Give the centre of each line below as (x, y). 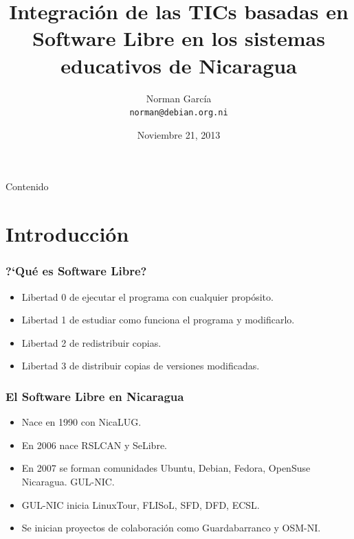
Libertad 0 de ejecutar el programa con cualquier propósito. (147, 296)
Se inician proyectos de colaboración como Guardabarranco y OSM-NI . (171, 528)
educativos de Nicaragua (179, 65)
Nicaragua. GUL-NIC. (68, 481)
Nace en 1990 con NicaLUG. (81, 422)
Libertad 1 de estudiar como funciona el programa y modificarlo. (158, 320)
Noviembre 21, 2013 (179, 134)
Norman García (179, 98)
